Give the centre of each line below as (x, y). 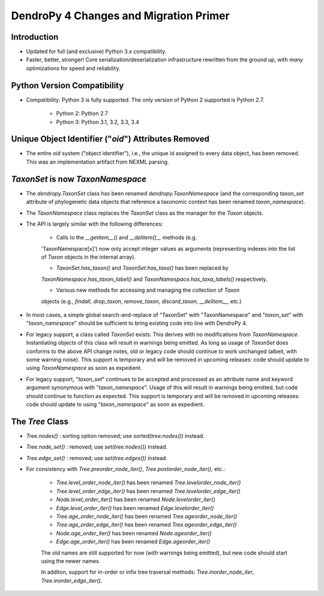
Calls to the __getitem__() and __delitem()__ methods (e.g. (127, 238)
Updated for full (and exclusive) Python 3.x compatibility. (96, 52)
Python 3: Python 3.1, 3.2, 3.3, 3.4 (97, 122)
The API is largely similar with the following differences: (94, 224)
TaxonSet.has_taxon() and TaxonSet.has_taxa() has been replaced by (142, 268)
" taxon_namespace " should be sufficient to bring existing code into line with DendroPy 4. (137, 323)
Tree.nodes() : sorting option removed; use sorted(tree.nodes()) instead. (115, 435)
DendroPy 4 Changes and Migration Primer (121, 16)
